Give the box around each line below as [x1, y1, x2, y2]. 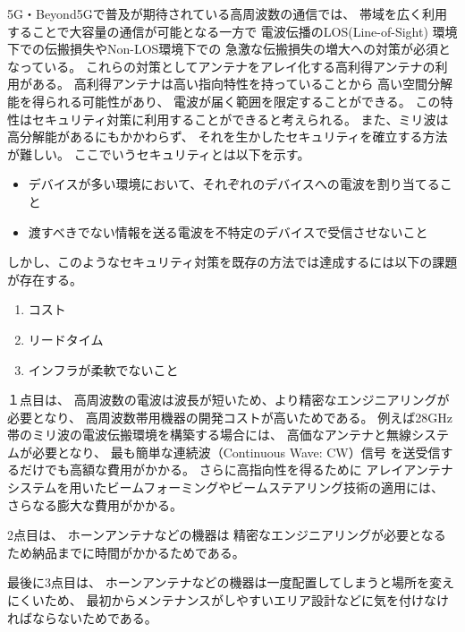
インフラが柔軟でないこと [28, 360, 179, 379]
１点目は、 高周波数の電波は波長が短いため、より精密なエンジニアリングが [7, 390, 450, 409]
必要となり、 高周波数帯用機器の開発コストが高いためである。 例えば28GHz [7, 407, 452, 426]
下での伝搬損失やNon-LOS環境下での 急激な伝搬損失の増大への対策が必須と [7, 39, 452, 58]
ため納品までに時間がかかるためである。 [7, 542, 245, 561]
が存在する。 [7, 269, 82, 288]
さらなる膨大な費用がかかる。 [7, 495, 182, 514]
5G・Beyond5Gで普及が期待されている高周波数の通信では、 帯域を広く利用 [7, 4, 447, 22]
